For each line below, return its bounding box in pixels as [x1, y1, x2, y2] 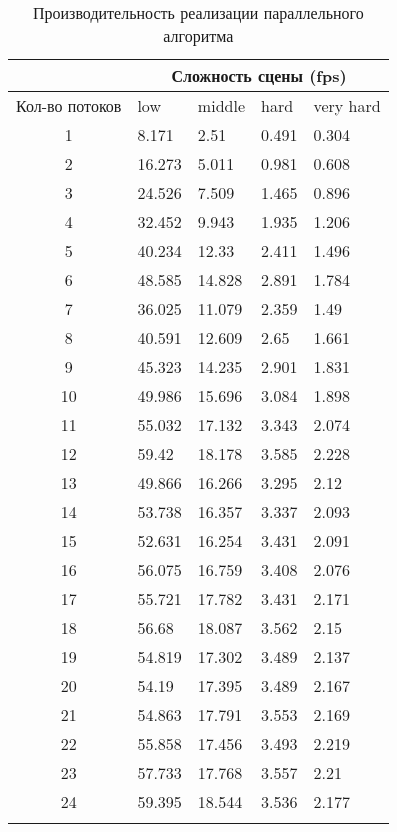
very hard [313, 94, 381, 117]
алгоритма [163, 24, 234, 47]
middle [197, 94, 245, 117]
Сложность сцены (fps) [171, 64, 347, 87]
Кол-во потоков [16, 94, 122, 117]
